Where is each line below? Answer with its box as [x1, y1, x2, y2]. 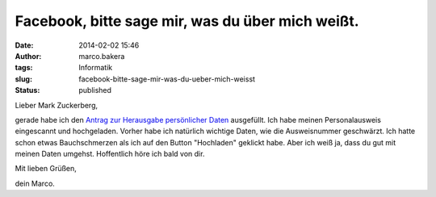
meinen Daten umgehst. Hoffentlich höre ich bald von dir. [15, 149, 205, 159]
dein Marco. [15, 178, 56, 188]
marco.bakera [78, 51, 125, 61]
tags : [15, 63, 33, 73]
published [78, 86, 112, 95]
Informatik [78, 63, 113, 73]
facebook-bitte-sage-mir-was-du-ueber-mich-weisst [78, 73, 256, 84]
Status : [15, 86, 40, 95]
